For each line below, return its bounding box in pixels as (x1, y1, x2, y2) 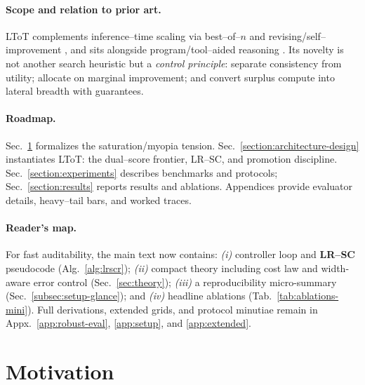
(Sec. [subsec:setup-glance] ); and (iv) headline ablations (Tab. (6, 288, 272, 303)
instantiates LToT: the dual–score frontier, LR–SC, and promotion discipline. (6, 151, 338, 166)
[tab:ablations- (277, 288, 339, 303)
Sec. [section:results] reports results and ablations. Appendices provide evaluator (6, 179, 352, 194)
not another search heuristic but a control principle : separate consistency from (6, 55, 342, 70)
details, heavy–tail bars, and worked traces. (6, 192, 192, 207)
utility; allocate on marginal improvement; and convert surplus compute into (6, 69, 335, 84)
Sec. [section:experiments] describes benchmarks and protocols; (6, 165, 278, 180)
